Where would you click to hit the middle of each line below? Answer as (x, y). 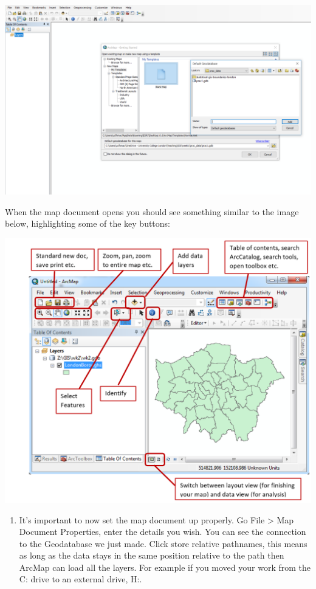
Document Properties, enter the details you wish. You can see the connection (163, 532)
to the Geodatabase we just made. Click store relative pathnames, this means (163, 543)
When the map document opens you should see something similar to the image (152, 211)
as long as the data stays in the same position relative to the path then (152, 555)
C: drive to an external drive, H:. (81, 579)
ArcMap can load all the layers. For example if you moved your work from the (165, 567)
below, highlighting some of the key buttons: (88, 223)
